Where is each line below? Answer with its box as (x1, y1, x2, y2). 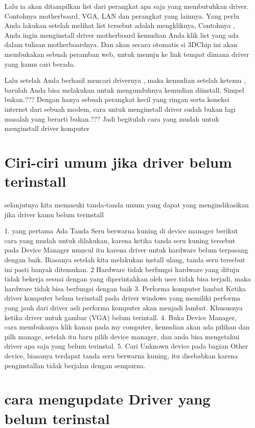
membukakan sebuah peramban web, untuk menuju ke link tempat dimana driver (4, 49, 249, 59)
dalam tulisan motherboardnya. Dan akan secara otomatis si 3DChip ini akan (4, 39, 238, 50)
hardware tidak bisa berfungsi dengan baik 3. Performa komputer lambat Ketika (4, 283, 246, 293)
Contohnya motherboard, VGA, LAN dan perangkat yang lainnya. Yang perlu (4, 10, 239, 21)
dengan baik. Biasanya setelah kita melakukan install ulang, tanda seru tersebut (4, 254, 245, 264)
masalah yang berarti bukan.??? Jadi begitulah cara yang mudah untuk (4, 113, 219, 124)
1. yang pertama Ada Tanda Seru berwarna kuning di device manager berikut (4, 226, 238, 236)
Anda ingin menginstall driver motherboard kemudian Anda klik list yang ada (4, 29, 239, 40)
